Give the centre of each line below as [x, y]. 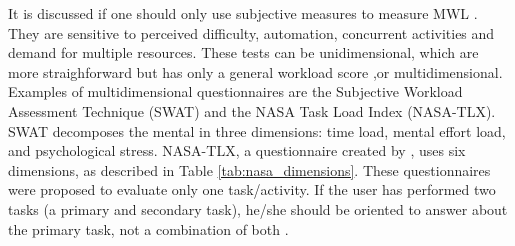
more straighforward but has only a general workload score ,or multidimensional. [255, 71]
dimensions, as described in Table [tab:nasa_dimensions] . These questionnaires [249, 169]
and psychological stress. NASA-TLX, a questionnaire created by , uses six [237, 150]
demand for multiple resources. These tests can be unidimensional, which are [243, 52]
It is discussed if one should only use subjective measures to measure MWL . [243, 13]
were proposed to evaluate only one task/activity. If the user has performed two [252, 189]
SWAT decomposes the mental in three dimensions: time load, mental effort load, [257, 130]
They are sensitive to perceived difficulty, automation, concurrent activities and [251, 32]
